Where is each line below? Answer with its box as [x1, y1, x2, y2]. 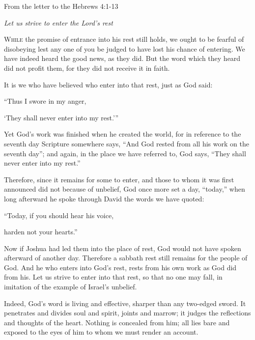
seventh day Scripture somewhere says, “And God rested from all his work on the [4, 138, 249, 148]
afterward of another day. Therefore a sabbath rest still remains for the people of [4, 253, 248, 263]
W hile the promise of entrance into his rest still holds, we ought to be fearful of [4, 34, 244, 44]
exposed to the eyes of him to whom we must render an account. [4, 327, 198, 337]
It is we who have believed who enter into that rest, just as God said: [4, 79, 213, 89]
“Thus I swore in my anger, [4, 96, 86, 106]
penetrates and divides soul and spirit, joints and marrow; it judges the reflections [4, 308, 251, 318]
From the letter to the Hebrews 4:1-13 [4, 1, 118, 11]
